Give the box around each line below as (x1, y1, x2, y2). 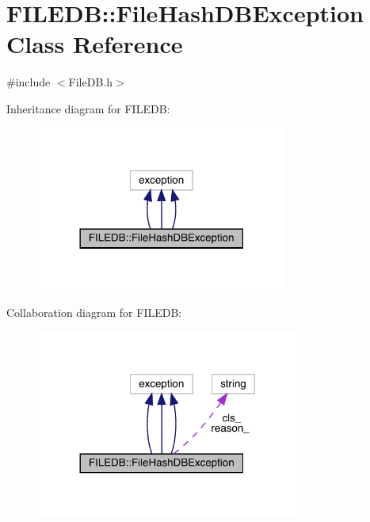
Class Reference (6, 28, 183, 60)
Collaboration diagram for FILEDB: (6, 304, 182, 321)
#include (6, 74, 51, 90)
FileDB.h (68, 74, 113, 90)
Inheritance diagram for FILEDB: (6, 100, 170, 116)
